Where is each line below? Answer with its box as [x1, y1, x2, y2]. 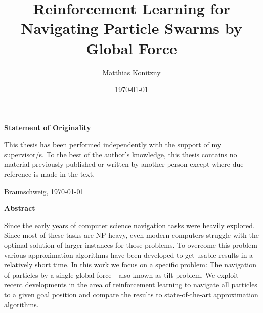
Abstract [4, 203, 35, 213]
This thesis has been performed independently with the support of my [4, 139, 222, 150]
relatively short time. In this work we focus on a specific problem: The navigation [4, 259, 256, 270]
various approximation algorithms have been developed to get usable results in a [4, 249, 253, 260]
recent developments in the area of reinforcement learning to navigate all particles [4, 279, 257, 290]
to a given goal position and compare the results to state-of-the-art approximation [4, 289, 258, 299]
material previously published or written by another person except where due [4, 159, 244, 169]
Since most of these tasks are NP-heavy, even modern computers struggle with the [4, 230, 259, 240]
